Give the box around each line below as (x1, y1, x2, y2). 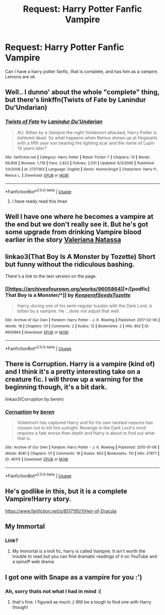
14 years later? (17, 145, 47, 151)
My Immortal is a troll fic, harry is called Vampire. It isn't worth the (12, 548, 146, 554)
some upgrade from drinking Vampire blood (5, 228, 141, 236)
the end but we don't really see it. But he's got (5, 220, 148, 229)
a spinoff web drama (12, 559, 55, 565)
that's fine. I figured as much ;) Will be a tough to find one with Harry (12, 599, 151, 605)
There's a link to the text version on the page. (5, 273, 97, 279)
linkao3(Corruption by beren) (5, 396, 64, 402)
